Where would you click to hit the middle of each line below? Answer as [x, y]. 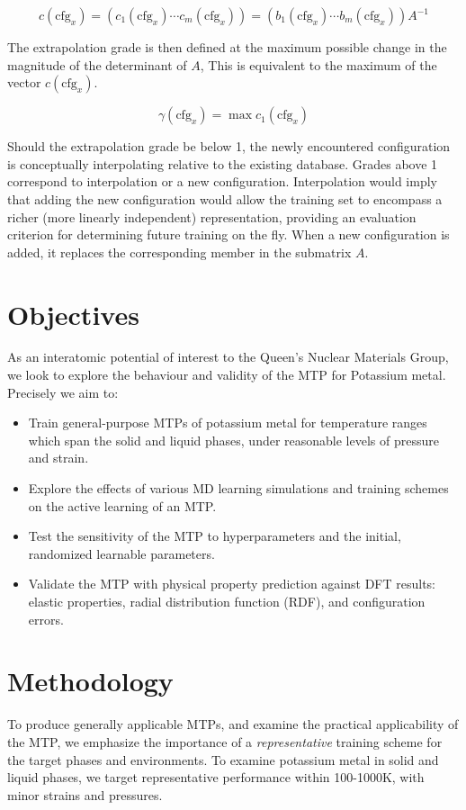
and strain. [58, 458]
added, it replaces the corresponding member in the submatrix [179, 252]
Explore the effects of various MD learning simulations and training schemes [238, 488]
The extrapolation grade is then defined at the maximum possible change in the [227, 47]
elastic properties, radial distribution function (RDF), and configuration [227, 601]
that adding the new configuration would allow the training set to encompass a [225, 198]
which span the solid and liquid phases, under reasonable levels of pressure [233, 440]
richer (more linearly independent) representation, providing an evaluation [212, 216]
